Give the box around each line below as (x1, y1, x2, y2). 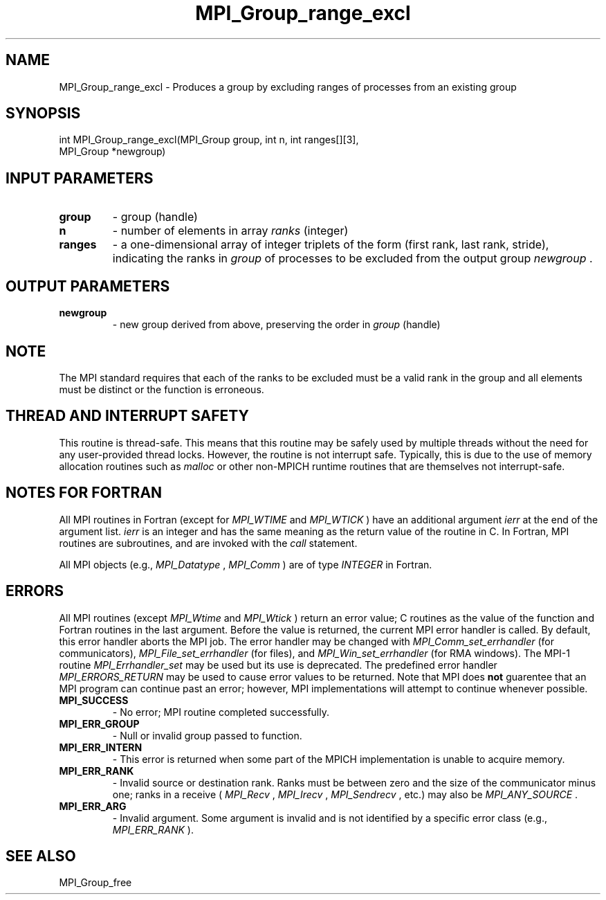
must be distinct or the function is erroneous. (59, 383, 264, 395)
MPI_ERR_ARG (59, 800, 127, 812)
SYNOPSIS (6, 105, 81, 123)
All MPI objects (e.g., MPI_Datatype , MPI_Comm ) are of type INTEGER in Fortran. (59, 558, 432, 570)
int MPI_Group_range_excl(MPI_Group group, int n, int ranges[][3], (59, 134, 359, 146)
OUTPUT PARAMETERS (6, 277, 170, 295)
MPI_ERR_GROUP (59, 717, 140, 730)
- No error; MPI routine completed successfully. (112, 705, 330, 718)
